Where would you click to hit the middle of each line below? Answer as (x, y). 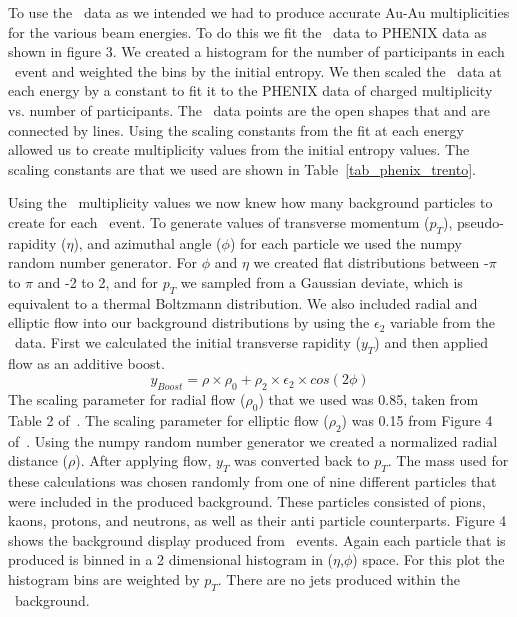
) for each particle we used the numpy (345, 242)
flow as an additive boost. (86, 362)
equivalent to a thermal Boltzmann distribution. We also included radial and (243, 302)
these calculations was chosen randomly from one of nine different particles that (252, 481)
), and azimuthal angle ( (147, 242)
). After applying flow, (143, 460)
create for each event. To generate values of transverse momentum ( (219, 221)
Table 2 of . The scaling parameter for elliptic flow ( (168, 419)
